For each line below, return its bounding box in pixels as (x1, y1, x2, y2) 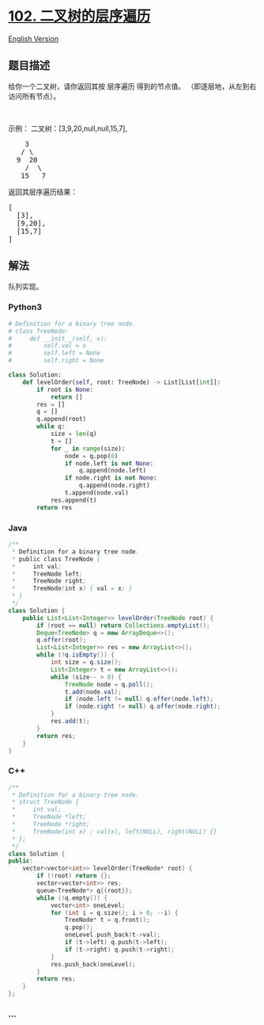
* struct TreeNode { (11, 798, 80, 806)
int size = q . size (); (50, 659, 123, 667)
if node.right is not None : (64, 474, 157, 482)
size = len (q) (50, 430, 97, 438)
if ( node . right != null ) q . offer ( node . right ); (64, 702, 221, 710)
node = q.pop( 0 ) (64, 452, 119, 460)
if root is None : (36, 385, 93, 393)
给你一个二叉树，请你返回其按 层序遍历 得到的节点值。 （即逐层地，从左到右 (8, 81, 257, 91)
